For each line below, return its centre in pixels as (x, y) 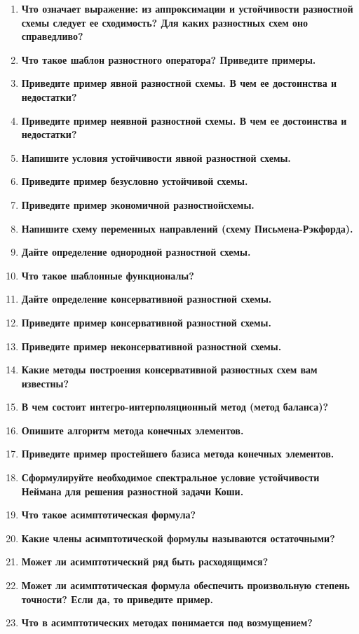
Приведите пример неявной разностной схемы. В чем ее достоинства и (184, 120)
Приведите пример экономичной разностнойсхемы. (138, 204)
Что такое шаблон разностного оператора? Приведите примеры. (169, 59)
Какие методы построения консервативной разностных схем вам (169, 370)
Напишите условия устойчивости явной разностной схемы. (156, 157)
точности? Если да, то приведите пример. (117, 599)
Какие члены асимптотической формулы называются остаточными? (178, 538)
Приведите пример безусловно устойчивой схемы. (135, 181)
